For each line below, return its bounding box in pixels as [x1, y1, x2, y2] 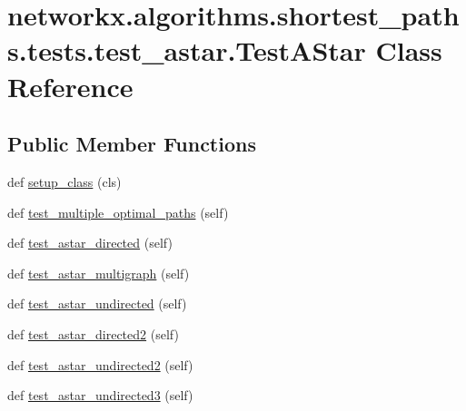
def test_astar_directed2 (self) [7, 324, 179, 343]
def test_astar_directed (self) [7, 233, 173, 252]
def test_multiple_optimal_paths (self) [7, 202, 229, 221]
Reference [7, 67, 134, 104]
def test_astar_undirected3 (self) [7, 386, 193, 405]
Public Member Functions [7, 130, 256, 158]
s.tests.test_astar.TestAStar [7, 32, 366, 69]
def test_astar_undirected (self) [7, 294, 187, 313]
